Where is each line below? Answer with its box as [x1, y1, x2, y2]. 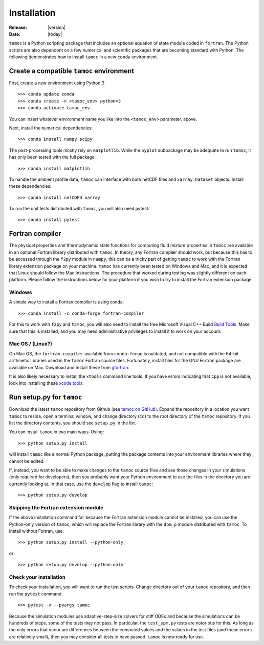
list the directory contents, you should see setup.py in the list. [9, 420, 136, 426]
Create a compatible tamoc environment [9, 67, 134, 75]
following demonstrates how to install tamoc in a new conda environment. [9, 54, 158, 60]
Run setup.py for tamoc [9, 393, 83, 401]
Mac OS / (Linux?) [9, 341, 52, 347]
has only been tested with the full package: [9, 154, 96, 160]
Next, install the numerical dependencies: [9, 125, 93, 131]
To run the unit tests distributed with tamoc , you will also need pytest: [9, 206, 150, 212]
